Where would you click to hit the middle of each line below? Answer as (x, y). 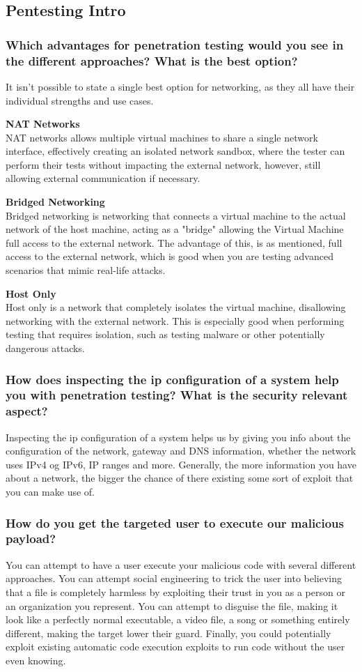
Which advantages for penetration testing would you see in (175, 44)
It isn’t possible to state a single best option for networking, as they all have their (180, 86)
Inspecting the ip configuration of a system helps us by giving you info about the (178, 437)
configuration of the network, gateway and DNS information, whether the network (181, 451)
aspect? (27, 411)
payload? (31, 539)
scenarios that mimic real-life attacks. (86, 270)
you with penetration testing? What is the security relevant (177, 395)
